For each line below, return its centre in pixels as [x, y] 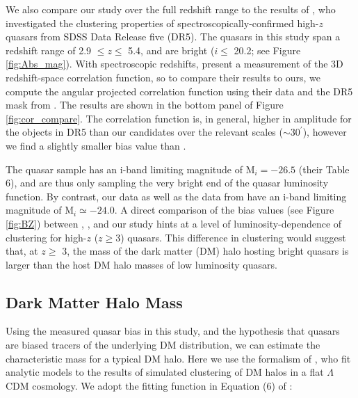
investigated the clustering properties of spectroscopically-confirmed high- [162, 23]
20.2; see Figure [267, 50]
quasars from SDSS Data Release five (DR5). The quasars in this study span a [173, 37]
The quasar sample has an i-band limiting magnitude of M [130, 169]
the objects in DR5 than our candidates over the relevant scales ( [144, 132]
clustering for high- [46, 237]
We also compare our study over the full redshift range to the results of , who [171, 9]
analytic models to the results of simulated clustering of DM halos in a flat [165, 372]
